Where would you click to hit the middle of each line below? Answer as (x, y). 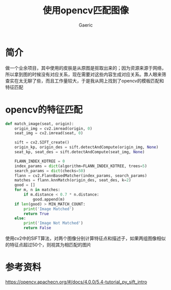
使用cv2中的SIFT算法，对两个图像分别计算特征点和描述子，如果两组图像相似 (86, 238)
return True (36, 214)
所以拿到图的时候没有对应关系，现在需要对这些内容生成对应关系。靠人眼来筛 (86, 74)
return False (38, 228)
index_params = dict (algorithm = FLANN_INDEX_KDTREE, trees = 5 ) (81, 166)
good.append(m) (49, 199)
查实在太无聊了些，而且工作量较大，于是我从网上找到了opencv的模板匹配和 (85, 80)
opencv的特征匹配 (44, 109)
